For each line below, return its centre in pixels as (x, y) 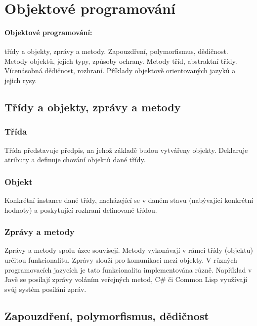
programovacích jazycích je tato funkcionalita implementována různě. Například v (128, 269)
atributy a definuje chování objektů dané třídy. (75, 160)
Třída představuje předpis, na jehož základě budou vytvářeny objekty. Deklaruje (126, 150)
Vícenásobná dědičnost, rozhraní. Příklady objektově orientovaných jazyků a (120, 70)
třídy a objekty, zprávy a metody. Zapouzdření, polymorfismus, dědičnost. (116, 51)
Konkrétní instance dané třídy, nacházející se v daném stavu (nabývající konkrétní (129, 200)
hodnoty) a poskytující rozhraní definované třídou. (81, 210)
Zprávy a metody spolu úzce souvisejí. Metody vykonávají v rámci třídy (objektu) (129, 250)
